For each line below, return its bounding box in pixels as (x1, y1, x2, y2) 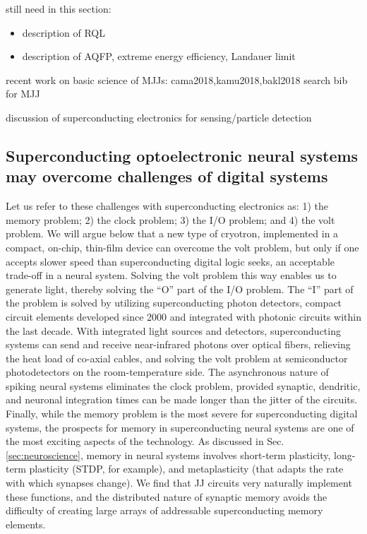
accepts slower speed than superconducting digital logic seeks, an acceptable (6, 254, 335, 268)
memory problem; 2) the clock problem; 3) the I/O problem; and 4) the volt (6, 212, 335, 227)
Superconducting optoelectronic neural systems (6, 144, 359, 166)
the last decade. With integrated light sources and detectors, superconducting (6, 323, 341, 338)
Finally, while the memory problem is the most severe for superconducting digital (6, 406, 358, 421)
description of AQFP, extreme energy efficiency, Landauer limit (22, 49, 296, 64)
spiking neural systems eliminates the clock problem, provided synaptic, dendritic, (6, 378, 361, 393)
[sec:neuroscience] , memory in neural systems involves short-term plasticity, (6, 447, 331, 462)
